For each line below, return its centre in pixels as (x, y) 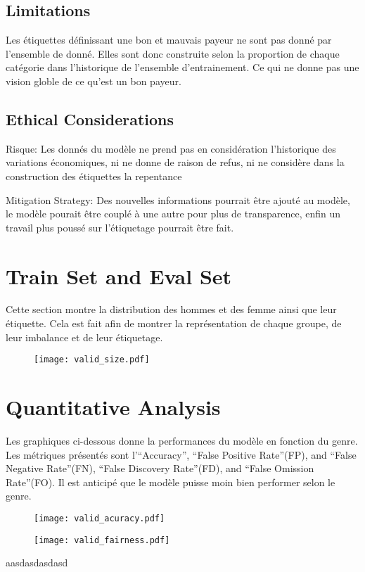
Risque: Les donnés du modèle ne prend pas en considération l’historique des (171, 148)
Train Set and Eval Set (119, 275)
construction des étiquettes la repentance (94, 176)
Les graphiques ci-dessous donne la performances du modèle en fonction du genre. (182, 441)
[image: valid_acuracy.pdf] (100, 519)
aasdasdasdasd (37, 563)
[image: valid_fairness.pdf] (102, 540)
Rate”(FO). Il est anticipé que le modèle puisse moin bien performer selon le (171, 482)
